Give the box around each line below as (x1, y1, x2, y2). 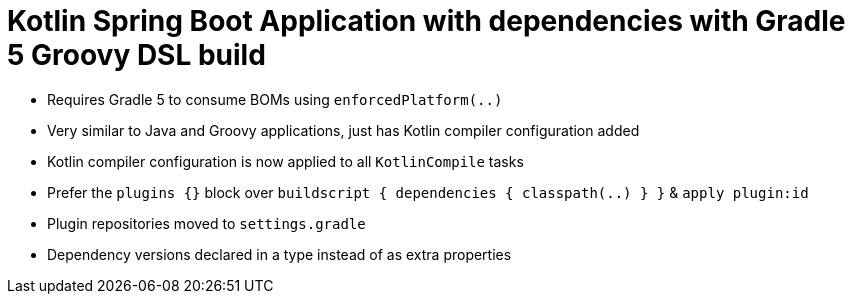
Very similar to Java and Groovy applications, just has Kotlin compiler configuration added (47, 121, 640, 139)
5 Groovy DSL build (7, 38, 266, 72)
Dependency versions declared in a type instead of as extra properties (47, 245, 512, 263)
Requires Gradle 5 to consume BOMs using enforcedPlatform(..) (47, 90, 503, 108)
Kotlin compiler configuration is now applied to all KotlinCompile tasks (47, 152, 524, 170)
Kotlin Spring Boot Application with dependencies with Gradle (7, 4, 846, 38)
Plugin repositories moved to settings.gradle (47, 214, 366, 232)
